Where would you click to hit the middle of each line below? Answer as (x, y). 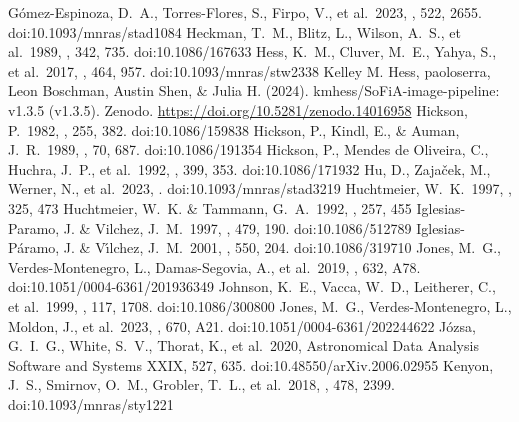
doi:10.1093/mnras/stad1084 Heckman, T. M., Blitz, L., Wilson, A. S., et (234, 31)
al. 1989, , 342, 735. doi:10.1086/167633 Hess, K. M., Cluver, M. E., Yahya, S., (252, 51)
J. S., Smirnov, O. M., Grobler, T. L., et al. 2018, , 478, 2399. (201, 384)
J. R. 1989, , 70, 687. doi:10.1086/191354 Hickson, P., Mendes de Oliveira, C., (248, 149)
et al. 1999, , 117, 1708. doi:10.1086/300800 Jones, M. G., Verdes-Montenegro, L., (260, 305)
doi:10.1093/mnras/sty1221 (91, 403)
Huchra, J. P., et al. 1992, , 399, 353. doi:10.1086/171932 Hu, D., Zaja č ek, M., (249, 168)
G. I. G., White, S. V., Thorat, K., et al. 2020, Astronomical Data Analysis (243, 345)
